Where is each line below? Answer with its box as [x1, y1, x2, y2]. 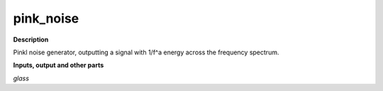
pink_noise [13, 11, 79, 26]
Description [13, 35, 49, 44]
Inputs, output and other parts [13, 61, 104, 70]
